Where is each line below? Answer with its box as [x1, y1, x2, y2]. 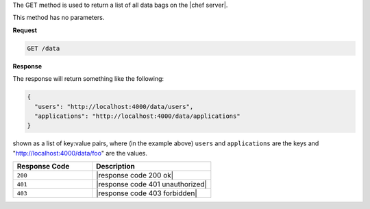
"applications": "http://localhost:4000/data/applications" [34, 112, 241, 120]
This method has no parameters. [12, 14, 105, 22]
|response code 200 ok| [96, 171, 174, 180]
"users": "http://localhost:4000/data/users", [34, 103, 194, 110]
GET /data [27, 45, 60, 52]
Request [12, 26, 38, 34]
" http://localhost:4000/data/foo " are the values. [12, 149, 147, 157]
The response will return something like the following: [12, 75, 164, 83]
